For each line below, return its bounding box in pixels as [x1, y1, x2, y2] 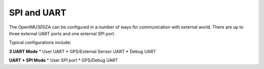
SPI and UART [9, 7, 66, 18]
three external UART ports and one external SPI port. [9, 30, 115, 36]
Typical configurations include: [9, 40, 71, 45]
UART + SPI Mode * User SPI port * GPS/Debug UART [9, 57, 118, 63]
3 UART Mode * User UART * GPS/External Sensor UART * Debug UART [9, 48, 156, 54]
